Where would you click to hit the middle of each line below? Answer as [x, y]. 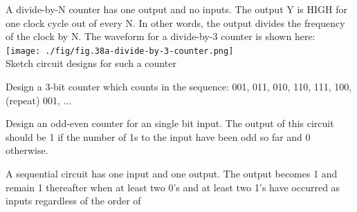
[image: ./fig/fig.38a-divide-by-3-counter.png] [120, 51]
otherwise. [27, 150]
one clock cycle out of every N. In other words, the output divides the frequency [175, 22]
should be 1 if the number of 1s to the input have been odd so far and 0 [158, 136]
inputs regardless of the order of [73, 201]
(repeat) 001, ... [39, 100]
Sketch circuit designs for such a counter [91, 63]
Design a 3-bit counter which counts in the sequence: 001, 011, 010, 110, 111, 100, [179, 87]
